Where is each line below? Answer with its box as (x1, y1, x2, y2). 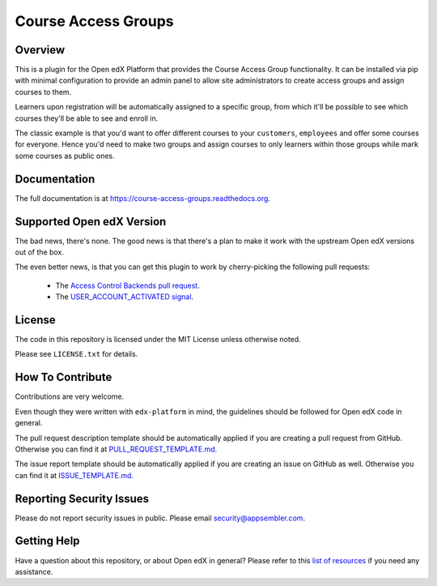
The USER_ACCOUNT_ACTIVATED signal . (55, 292, 194, 302)
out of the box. (15, 247, 64, 257)
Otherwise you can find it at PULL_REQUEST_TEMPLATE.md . (15, 444, 218, 454)
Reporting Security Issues (15, 491, 150, 506)
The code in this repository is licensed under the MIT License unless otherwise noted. (15, 335, 301, 344)
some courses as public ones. (15, 151, 115, 160)
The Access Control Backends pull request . (55, 280, 200, 290)
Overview (15, 43, 66, 57)
